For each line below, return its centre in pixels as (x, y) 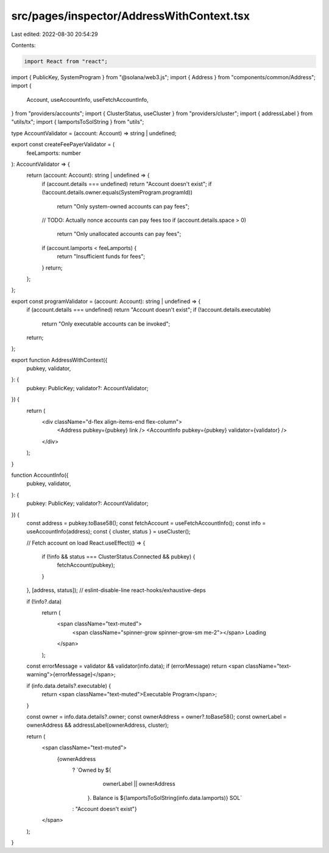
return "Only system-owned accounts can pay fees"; (123, 206)
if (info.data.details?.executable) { (69, 685)
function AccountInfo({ (40, 475)
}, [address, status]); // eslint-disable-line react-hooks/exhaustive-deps (116, 590)
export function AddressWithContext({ (59, 360)
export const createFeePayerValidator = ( (63, 145)
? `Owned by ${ (92, 770)
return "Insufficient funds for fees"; (101, 257)
